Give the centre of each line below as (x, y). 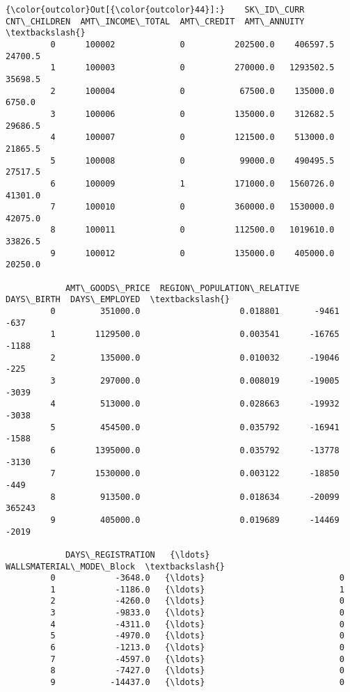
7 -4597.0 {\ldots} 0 (197, 659)
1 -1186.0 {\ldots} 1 (197, 589)
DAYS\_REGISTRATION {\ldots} (137, 555)
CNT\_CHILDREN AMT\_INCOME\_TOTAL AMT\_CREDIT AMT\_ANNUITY (155, 21)
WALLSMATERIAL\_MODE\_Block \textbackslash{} (115, 566)
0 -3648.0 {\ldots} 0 (197, 578)
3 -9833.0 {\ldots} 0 (197, 613)
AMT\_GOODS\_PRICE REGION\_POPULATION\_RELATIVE (182, 288)
